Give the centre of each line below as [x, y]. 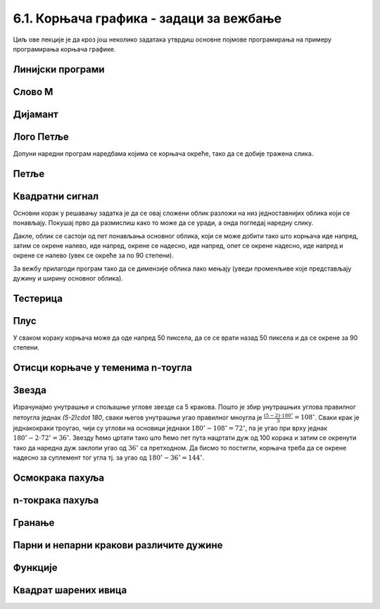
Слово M [33, 92]
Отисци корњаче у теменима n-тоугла [103, 368]
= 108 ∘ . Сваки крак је [327, 417]
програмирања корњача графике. [64, 49]
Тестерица [38, 299]
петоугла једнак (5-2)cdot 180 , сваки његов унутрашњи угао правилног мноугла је [138, 417]
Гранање [34, 523]
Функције [35, 567]
